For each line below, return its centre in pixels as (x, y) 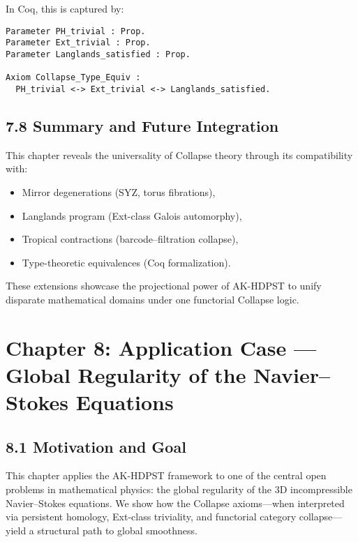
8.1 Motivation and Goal (96, 446)
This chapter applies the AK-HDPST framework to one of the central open (166, 475)
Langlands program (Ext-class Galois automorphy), (132, 215)
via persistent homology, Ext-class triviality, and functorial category (151, 517)
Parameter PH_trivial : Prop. (76, 31)
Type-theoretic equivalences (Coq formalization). (126, 262)
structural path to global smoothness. (117, 530)
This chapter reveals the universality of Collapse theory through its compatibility (179, 155)
